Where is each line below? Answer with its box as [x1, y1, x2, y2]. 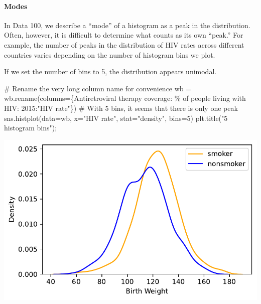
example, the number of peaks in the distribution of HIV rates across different [4, 39, 244, 50]
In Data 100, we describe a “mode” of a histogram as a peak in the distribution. [4, 20, 250, 30]
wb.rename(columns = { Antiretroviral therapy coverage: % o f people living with [4, 93, 246, 103]
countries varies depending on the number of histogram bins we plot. [4, 49, 215, 60]
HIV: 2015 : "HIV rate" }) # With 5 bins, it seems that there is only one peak [4, 102, 238, 113]
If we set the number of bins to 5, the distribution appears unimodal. [4, 66, 217, 77]
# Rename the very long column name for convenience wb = [4, 83, 192, 93]
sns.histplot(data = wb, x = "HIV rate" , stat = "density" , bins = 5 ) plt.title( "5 [4, 112, 228, 123]
